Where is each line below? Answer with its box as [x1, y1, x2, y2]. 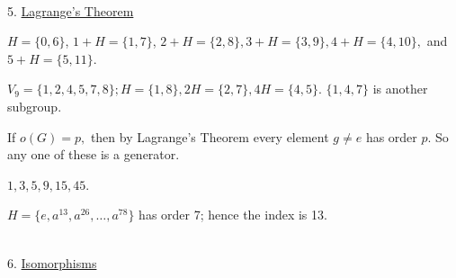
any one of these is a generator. [7, 145, 180, 164]
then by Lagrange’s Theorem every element [90, 127, 329, 146]
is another [372, 79, 428, 98]
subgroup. [7, 96, 62, 115]
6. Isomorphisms [7, 253, 97, 272]
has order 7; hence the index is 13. [139, 205, 327, 224]
